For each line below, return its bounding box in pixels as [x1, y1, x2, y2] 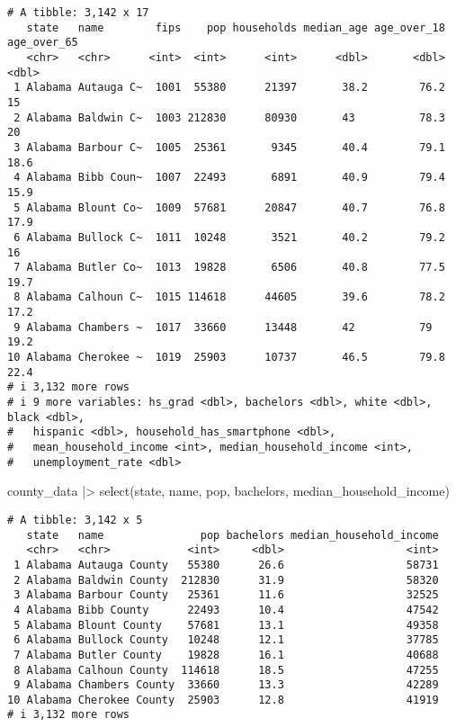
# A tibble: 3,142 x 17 [7, 6, 149, 19]
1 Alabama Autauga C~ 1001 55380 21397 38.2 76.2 [13, 81, 445, 94]
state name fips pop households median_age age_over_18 [26, 21, 445, 34]
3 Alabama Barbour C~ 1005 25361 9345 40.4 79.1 [13, 140, 445, 154]
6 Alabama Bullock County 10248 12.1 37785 [13, 633, 439, 647]
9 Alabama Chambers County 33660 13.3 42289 [13, 678, 439, 692]
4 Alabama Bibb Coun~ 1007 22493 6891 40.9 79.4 [13, 171, 445, 184]
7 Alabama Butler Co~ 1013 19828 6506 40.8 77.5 [13, 261, 445, 274]
